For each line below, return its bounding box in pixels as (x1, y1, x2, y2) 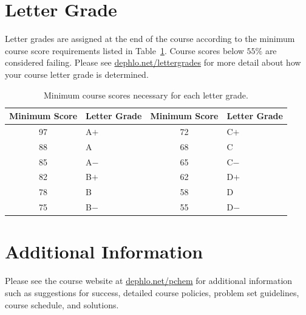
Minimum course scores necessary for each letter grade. (43, 88, 248, 101)
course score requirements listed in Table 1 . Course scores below (5, 44, 244, 57)
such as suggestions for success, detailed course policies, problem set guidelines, (5, 286, 299, 299)
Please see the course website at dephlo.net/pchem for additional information (5, 274, 293, 287)
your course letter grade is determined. (5, 67, 149, 80)
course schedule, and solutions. (5, 298, 119, 311)
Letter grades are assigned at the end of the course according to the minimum (5, 32, 295, 45)
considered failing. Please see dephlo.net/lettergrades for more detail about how (5, 56, 301, 69)
